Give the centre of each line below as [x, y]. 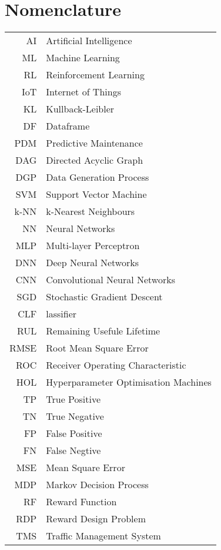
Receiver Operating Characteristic [116, 365]
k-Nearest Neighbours [91, 211]
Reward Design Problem [96, 519]
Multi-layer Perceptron [93, 246]
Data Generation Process [98, 177]
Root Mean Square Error [97, 348]
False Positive [74, 433]
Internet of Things [83, 92]
